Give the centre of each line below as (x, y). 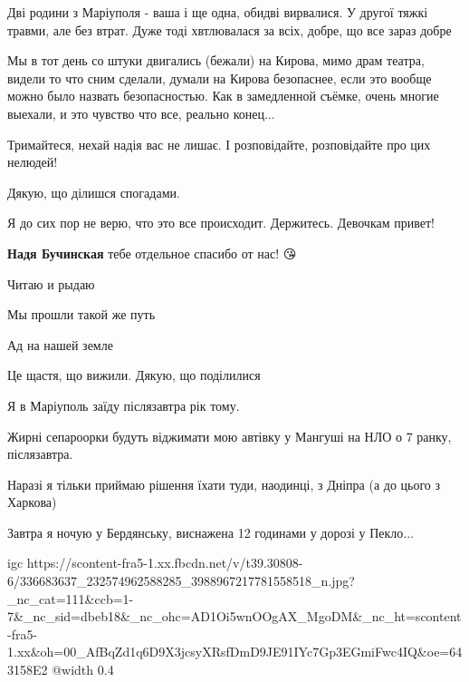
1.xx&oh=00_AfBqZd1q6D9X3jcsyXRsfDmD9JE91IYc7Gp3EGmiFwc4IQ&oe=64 (235, 652)
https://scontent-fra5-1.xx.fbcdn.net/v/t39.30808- (165, 563)
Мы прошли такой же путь (81, 314)
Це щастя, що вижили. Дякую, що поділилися (134, 375)
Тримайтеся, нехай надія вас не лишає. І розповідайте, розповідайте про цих (219, 144)
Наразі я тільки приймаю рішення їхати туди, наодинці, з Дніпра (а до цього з (224, 484)
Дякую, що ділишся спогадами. (94, 192)
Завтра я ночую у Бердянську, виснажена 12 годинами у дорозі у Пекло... (211, 532)
